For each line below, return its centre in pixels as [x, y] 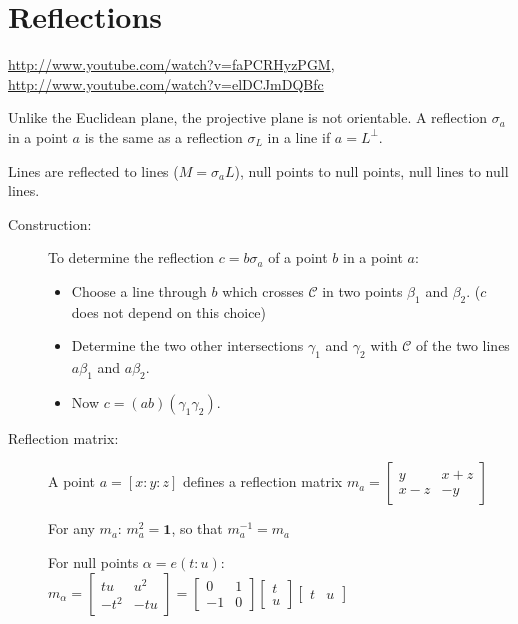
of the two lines [463, 345]
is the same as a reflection [163, 136]
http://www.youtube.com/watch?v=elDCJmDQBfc [166, 83]
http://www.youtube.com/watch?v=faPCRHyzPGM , [171, 64]
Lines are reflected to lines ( [93, 170]
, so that [197, 528]
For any [71, 528]
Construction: [50, 223]
